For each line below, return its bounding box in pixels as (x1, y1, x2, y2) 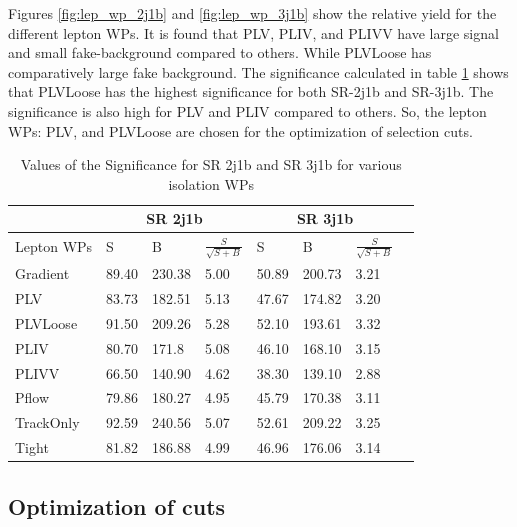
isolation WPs (168, 173, 254, 194)
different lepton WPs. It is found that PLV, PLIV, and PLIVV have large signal (8, 22, 499, 43)
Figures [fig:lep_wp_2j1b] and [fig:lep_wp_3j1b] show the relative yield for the (8, 3, 497, 23)
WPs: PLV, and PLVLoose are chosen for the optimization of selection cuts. (8, 120, 473, 141)
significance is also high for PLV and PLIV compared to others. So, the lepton (8, 100, 487, 121)
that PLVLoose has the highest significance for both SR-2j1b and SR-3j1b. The (8, 81, 494, 102)
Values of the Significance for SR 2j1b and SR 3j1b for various (20, 154, 402, 175)
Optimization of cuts (8, 490, 226, 521)
